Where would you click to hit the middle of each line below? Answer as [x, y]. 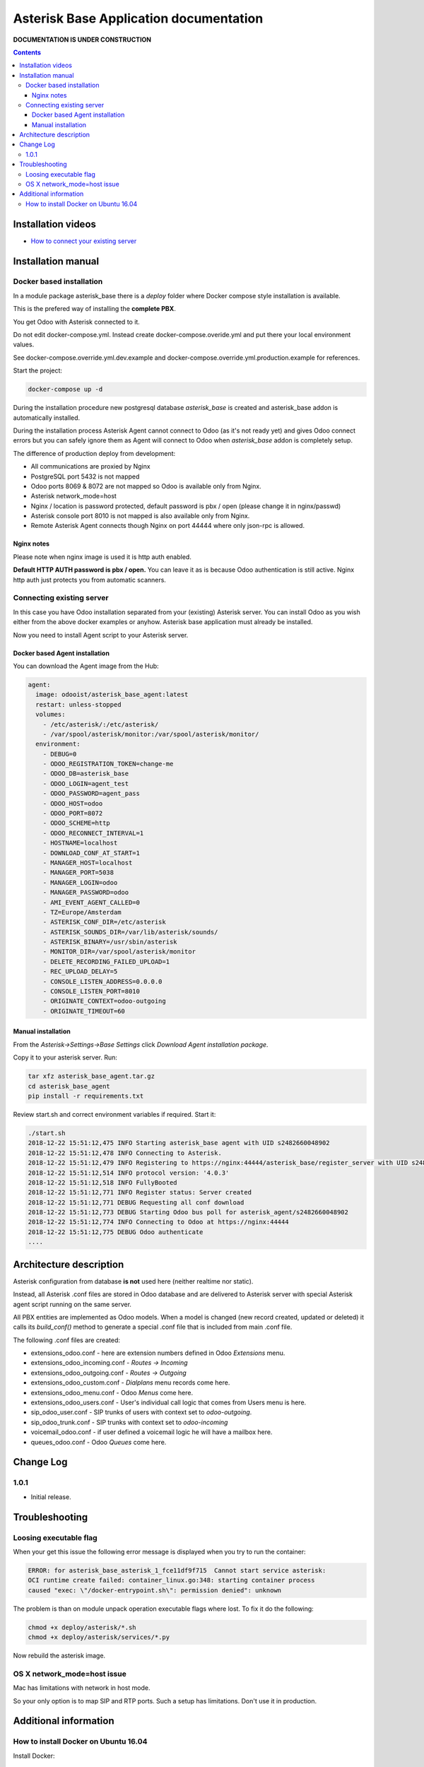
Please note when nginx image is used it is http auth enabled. [102, 557]
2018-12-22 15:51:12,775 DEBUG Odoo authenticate [116, 1232]
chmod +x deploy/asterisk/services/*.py [99, 1637]
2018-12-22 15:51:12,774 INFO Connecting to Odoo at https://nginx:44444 [158, 1222]
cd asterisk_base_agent [69, 1086]
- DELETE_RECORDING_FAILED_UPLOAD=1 [106, 962]
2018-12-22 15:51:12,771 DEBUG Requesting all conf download [136, 1202]
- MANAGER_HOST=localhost [88, 863]
